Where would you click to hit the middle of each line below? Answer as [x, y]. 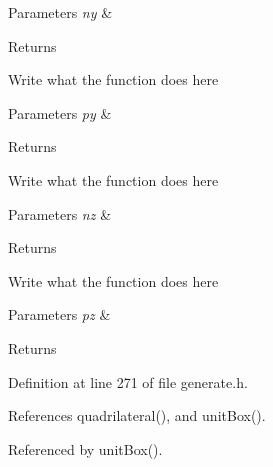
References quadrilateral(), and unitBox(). [137, 415]
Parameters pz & [59, 314]
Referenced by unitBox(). [85, 448]
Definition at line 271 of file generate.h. [128, 381]
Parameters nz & [60, 213]
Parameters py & [60, 112]
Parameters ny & [60, 12]
